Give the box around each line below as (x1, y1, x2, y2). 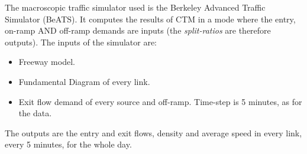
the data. (18, 107, 52, 119)
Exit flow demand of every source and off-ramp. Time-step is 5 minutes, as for (18, 95, 302, 107)
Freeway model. (18, 55, 75, 68)
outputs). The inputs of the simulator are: (5, 35, 157, 48)
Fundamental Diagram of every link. (18, 75, 150, 87)
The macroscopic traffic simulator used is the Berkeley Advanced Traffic (5, 1, 266, 13)
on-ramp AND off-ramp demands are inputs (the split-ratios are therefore (5, 24, 271, 37)
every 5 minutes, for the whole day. (5, 138, 132, 150)
